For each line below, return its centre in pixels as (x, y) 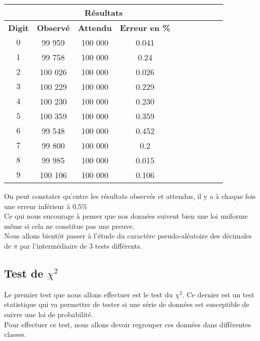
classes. (15, 334)
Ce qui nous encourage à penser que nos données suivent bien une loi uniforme (126, 216)
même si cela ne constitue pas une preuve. (69, 226)
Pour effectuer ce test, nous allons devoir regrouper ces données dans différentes (128, 324)
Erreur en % (145, 28)
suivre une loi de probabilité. (49, 314)
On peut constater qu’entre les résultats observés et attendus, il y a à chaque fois (130, 196)
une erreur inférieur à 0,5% (46, 206)
